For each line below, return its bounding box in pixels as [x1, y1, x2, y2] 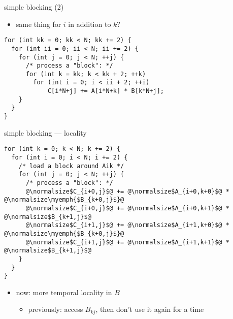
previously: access [28, 304, 83, 314]
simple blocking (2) [4, 2, 64, 12]
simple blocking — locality [4, 127, 87, 138]
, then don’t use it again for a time [95, 304, 204, 314]
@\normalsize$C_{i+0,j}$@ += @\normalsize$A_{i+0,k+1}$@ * [25, 204, 229, 212]
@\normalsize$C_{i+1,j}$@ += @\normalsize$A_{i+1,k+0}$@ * [25, 221, 229, 229]
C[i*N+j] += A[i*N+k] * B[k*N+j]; [47, 87, 164, 95]
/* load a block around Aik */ [18, 162, 124, 170]
